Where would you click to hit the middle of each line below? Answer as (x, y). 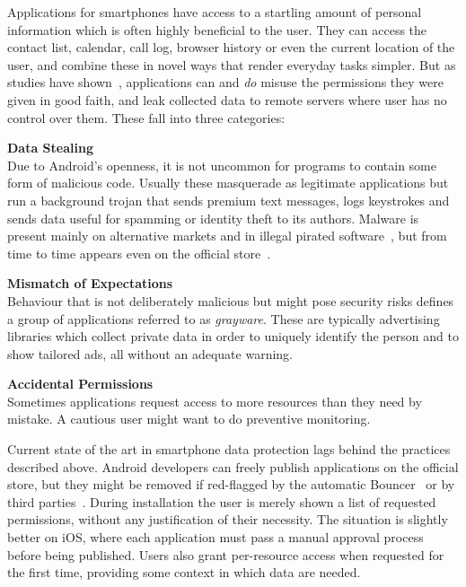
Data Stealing (50, 148)
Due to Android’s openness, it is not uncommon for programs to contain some (222, 165)
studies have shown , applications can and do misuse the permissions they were (226, 82)
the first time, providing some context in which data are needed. (184, 572)
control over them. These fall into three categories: (146, 117)
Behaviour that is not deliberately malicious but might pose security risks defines (231, 300)
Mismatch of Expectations (90, 283)
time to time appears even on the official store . (139, 253)
